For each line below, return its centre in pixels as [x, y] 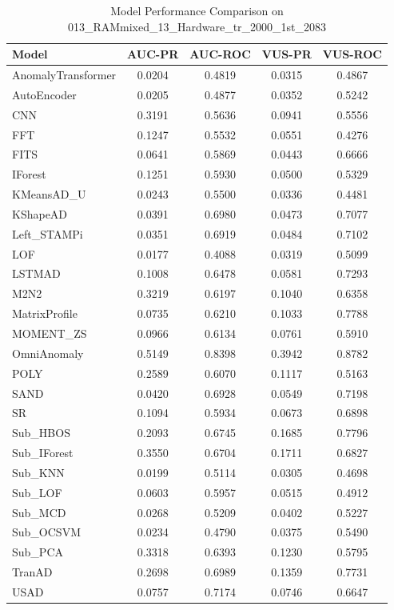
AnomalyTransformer [64, 75]
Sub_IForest [43, 453]
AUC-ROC [220, 54]
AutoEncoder [44, 94]
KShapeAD [40, 213]
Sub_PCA [38, 552]
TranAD [32, 572]
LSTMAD [36, 273]
